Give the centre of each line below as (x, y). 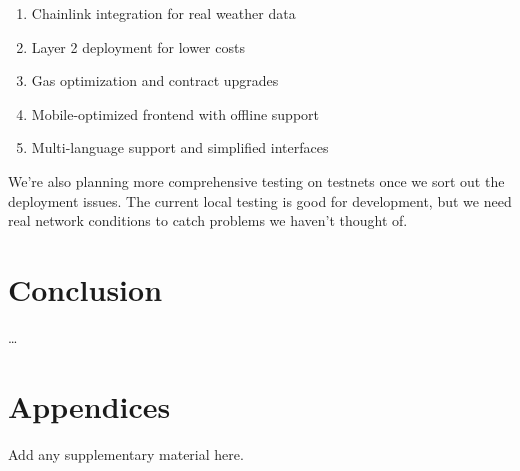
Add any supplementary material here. (126, 453)
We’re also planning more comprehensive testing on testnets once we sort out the (256, 180)
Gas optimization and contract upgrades (155, 80)
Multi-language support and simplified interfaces (180, 147)
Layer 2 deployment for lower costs (138, 46)
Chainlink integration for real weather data (163, 13)
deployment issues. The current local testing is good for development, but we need (260, 200)
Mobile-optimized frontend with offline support (175, 113)
